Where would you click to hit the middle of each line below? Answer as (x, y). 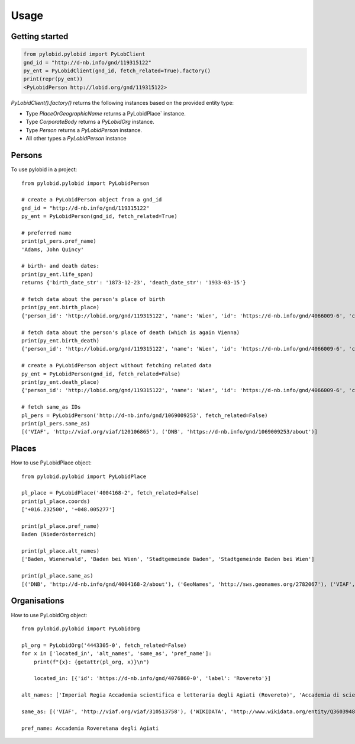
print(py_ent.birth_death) (61, 340)
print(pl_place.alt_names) (61, 551)
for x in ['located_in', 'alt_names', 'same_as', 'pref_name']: (117, 654)
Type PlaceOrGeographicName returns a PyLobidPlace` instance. (106, 114)
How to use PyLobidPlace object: (51, 463)
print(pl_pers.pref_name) (59, 241)
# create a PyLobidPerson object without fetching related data (117, 365)
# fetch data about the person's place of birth (93, 299)
